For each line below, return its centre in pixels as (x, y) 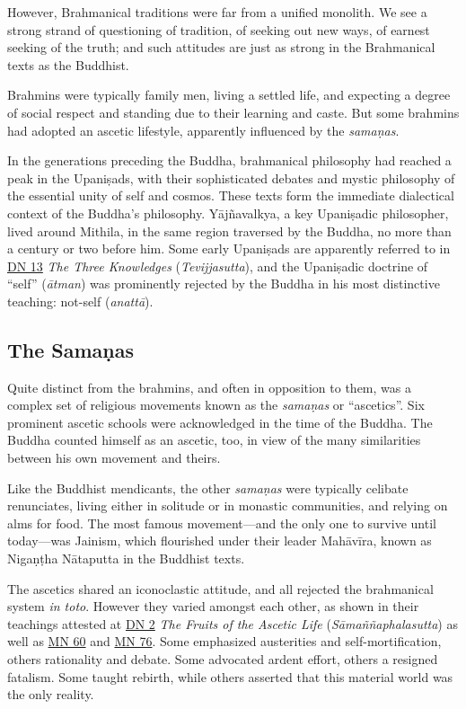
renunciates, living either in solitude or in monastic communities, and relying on (228, 505)
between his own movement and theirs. (114, 458)
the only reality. (51, 694)
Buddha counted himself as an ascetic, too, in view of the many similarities (214, 440)
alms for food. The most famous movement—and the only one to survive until (222, 523)
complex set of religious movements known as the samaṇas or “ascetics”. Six (216, 405)
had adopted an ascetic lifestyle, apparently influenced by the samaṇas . (203, 130)
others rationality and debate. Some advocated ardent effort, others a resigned (223, 659)
